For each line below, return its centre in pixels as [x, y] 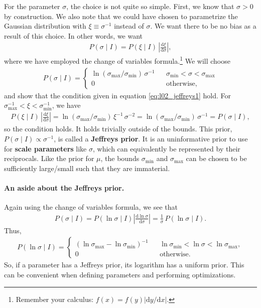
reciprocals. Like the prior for [49, 158]
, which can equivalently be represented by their [166, 148]
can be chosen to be [216, 158]
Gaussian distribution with [45, 26]
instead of [129, 26]
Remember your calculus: [55, 299]
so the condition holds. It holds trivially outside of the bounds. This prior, [118, 129]
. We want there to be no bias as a [203, 26]
